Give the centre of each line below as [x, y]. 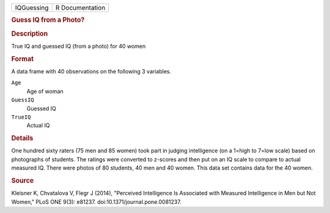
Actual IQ [38, 125]
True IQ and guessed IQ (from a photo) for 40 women [79, 46]
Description [30, 34]
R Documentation [80, 8]
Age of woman [45, 91]
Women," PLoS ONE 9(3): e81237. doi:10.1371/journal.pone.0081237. [96, 201]
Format [22, 59]
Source [23, 181]
